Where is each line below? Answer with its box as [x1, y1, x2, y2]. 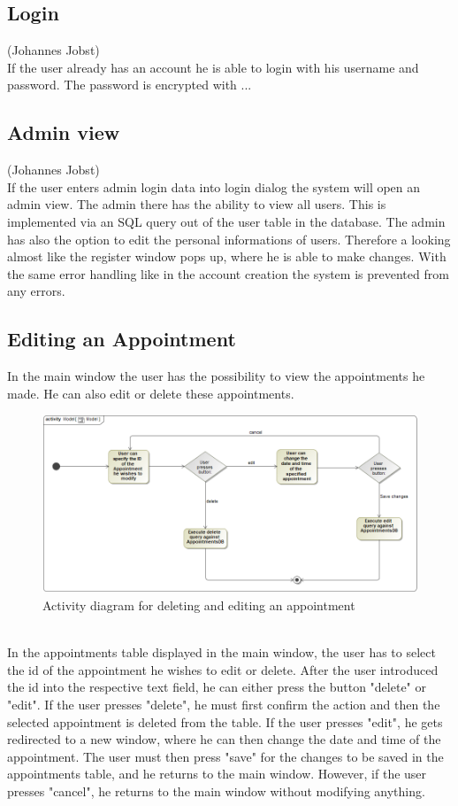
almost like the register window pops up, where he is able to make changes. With [7, 247, 447, 266]
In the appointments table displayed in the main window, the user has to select [7, 643, 436, 662]
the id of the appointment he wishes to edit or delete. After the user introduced [7, 660, 439, 678]
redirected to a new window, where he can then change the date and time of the [7, 730, 441, 748]
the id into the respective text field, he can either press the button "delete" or [7, 678, 426, 696]
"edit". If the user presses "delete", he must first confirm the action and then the [7, 695, 440, 714]
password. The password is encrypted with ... [7, 75, 252, 94]
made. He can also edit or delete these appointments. [7, 384, 294, 402]
